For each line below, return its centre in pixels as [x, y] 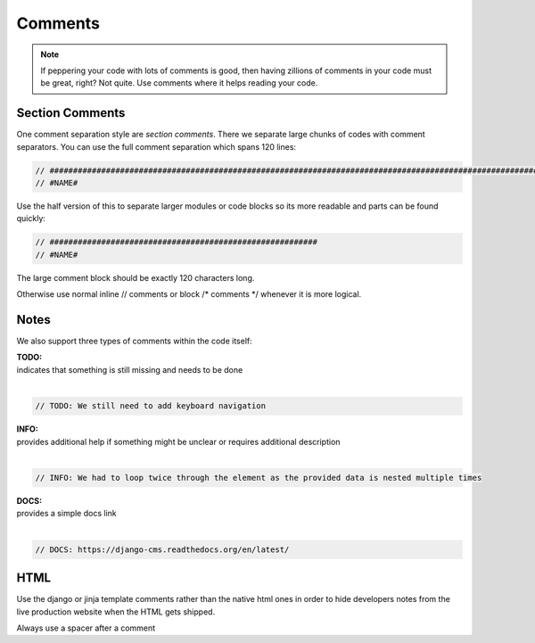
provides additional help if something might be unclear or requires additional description [178, 441]
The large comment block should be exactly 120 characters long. [136, 277]
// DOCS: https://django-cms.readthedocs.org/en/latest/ [162, 549]
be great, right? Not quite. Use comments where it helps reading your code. [179, 83]
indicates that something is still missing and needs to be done [130, 369]
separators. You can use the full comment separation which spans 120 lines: [156, 146]
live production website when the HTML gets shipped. [116, 612]
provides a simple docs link [66, 514]
